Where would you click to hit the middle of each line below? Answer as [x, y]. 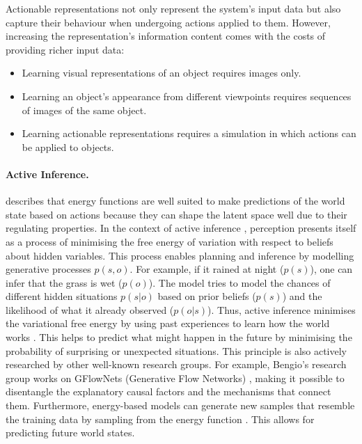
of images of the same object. [84, 110]
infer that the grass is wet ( [64, 282]
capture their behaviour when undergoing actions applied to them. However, [168, 22]
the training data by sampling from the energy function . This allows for [160, 419]
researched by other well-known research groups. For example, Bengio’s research [176, 364]
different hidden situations [62, 296]
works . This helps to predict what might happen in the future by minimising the [179, 337]
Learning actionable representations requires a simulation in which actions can [189, 133]
